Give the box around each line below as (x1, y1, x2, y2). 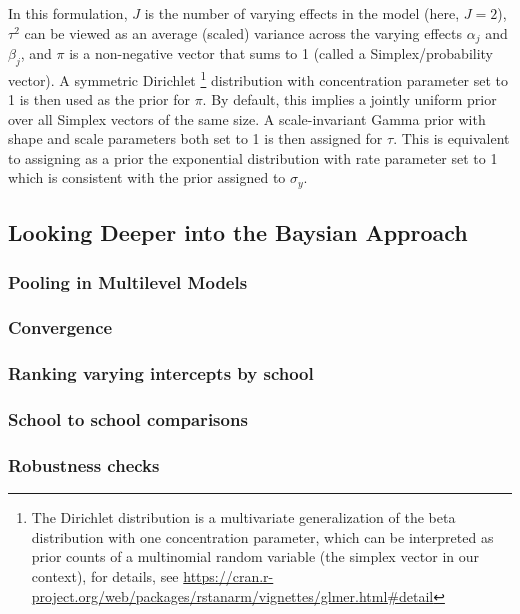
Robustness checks (8, 453, 160, 477)
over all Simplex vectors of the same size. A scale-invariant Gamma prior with (8, 108, 486, 129)
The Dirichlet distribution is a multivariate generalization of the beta (31, 507, 456, 528)
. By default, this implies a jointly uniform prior (202, 89, 497, 110)
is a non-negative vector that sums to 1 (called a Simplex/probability (69, 43, 494, 64)
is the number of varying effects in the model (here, (144, 3, 460, 23)
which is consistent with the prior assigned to (8, 167, 286, 188)
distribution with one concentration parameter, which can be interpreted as (31, 526, 494, 547)
